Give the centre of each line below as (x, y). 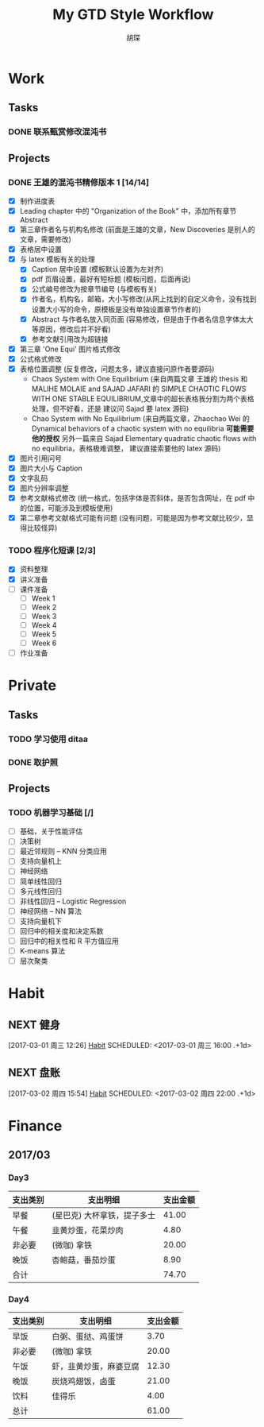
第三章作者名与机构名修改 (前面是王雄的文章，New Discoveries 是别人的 (137, 230)
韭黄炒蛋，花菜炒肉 (88, 1230)
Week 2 (44, 607)
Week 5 (44, 634)
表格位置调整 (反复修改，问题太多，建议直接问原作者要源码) (117, 369)
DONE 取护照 (33, 762)
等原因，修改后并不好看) (71, 329)
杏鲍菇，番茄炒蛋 (84, 1259)
